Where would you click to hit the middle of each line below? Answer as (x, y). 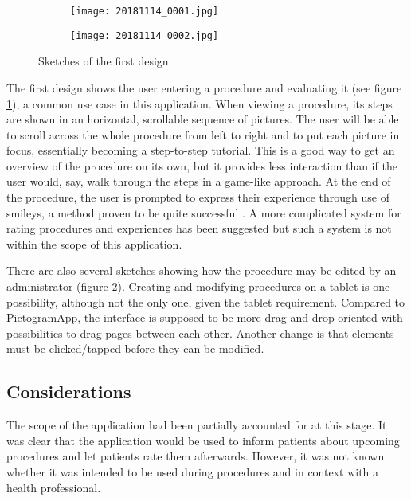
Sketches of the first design (104, 61)
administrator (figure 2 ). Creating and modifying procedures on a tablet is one (198, 286)
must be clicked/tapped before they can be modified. (135, 348)
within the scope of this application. (94, 243)
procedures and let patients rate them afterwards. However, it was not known (196, 456)
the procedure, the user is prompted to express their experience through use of (198, 197)
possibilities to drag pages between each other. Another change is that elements (200, 333)
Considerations (69, 391)
